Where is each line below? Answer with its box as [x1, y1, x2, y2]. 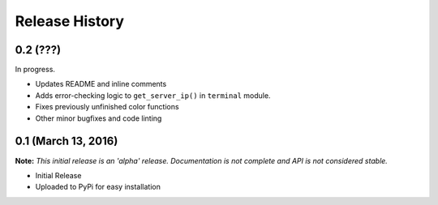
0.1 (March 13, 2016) [15, 135, 118, 148]
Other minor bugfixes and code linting [35, 113, 162, 123]
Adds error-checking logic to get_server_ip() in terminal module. [35, 90, 271, 100]
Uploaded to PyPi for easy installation [35, 182, 161, 192]
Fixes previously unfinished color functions [35, 102, 179, 112]
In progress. [15, 65, 56, 75]
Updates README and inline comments [35, 79, 167, 89]
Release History [15, 12, 125, 30]
